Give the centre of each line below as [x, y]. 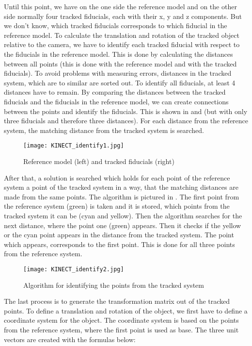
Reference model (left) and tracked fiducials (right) [99, 161]
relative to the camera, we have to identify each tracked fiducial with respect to [122, 44]
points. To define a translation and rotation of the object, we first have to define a [126, 310]
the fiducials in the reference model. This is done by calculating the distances [118, 54]
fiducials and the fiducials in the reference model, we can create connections [116, 101]
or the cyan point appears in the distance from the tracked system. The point [119, 235]
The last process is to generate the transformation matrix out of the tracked [117, 301]
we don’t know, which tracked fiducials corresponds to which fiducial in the [116, 25]
